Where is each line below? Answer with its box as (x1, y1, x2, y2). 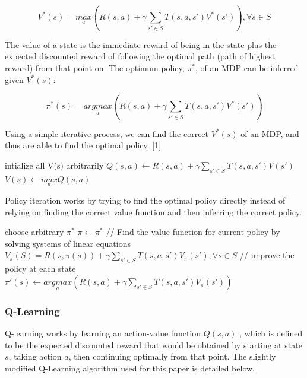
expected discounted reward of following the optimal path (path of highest (5, 50, 276, 62)
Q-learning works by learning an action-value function (5, 327, 201, 339)
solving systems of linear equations (5, 237, 131, 249)
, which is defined (239, 327, 303, 339)
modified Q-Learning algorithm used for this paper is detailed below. (5, 362, 255, 374)
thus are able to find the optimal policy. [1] (5, 139, 162, 151)
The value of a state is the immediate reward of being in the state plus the (5, 38, 277, 50)
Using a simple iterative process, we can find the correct (5, 127, 209, 139)
